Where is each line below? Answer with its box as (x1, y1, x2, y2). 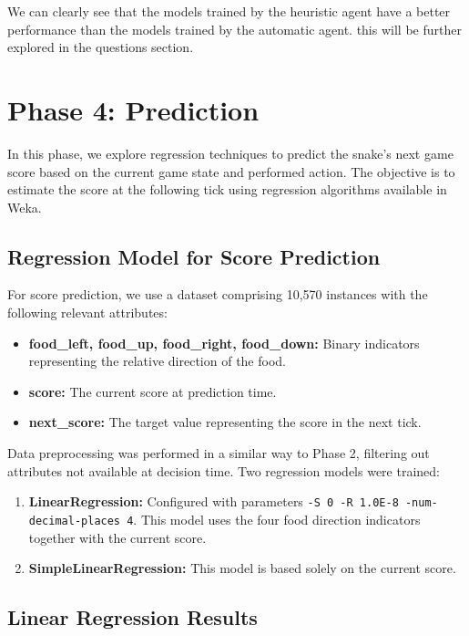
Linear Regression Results (7, 603, 258, 631)
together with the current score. (28, 527, 207, 547)
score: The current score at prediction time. (28, 381, 277, 401)
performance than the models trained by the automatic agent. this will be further (7, 19, 462, 38)
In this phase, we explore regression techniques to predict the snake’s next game (7, 143, 454, 162)
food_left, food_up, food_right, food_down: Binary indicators (28, 333, 420, 352)
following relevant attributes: (7, 303, 168, 322)
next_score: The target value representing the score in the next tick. (28, 412, 422, 432)
